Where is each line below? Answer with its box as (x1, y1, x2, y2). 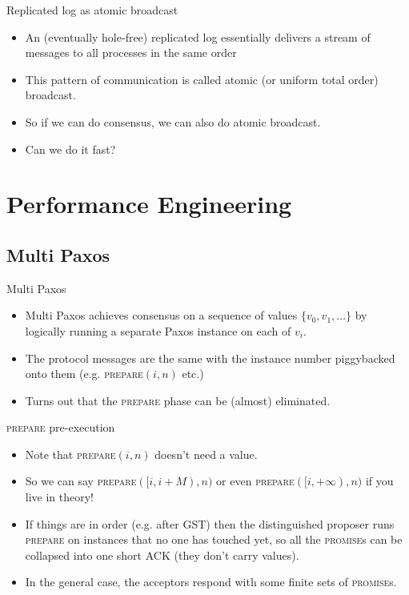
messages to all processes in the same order (25, 44, 237, 61)
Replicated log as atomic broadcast (6, 2, 178, 18)
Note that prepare (25, 445, 116, 462)
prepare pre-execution (6, 419, 115, 436)
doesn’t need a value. (154, 445, 258, 462)
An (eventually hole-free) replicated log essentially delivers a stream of (25, 28, 371, 45)
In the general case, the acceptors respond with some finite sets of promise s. (25, 573, 397, 590)
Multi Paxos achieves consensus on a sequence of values (25, 307, 298, 324)
